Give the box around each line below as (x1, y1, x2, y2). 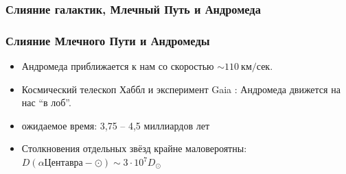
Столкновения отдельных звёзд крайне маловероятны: (21, 141, 247, 156)
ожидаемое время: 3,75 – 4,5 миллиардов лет (21, 118, 210, 132)
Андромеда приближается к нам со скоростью (21, 59, 214, 73)
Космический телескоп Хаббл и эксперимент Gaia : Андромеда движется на (21, 82, 341, 96)
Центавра (44, 158, 83, 169)
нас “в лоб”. (21, 95, 71, 110)
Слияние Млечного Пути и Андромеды (5, 32, 210, 49)
